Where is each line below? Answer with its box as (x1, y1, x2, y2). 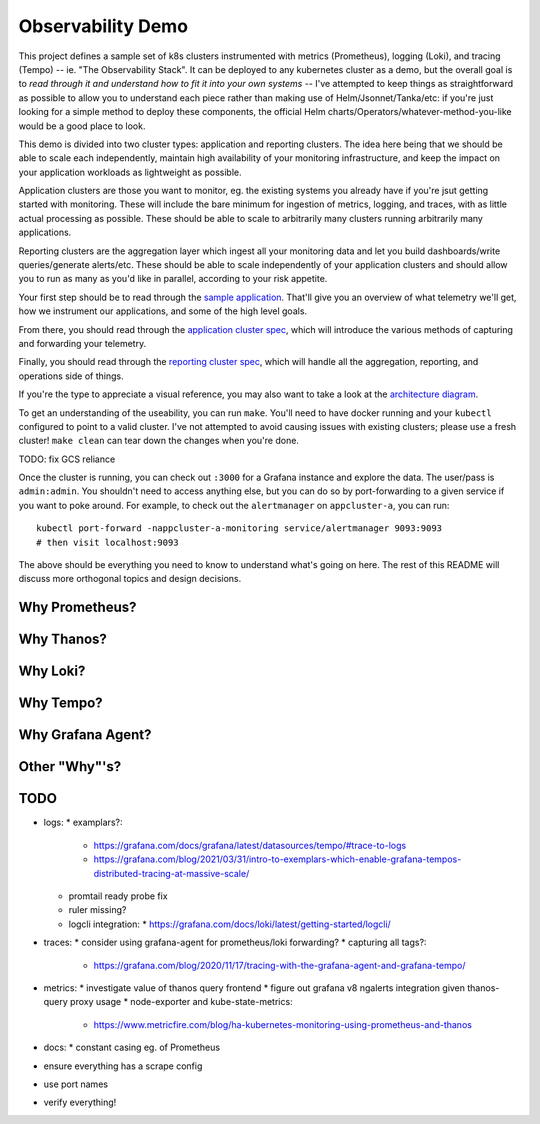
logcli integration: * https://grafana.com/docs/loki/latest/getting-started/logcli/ (68, 918, 392, 930)
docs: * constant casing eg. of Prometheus (43, 1041, 220, 1054)
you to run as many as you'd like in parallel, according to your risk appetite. (18, 273, 328, 285)
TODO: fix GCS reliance (18, 453, 116, 465)
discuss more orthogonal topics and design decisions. (18, 573, 242, 585)
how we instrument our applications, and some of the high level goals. (18, 305, 308, 317)
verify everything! (43, 1096, 117, 1109)
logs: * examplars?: (43, 816, 123, 829)
